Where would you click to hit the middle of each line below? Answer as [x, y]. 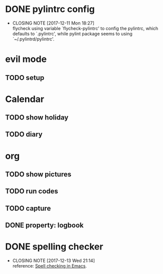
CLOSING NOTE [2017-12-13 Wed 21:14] [54, 260]
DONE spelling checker [54, 247]
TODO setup [25, 78]
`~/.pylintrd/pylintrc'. [33, 39]
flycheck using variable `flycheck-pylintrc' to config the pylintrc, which [85, 28]
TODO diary [24, 134]
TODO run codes [32, 191]
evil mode [26, 59]
